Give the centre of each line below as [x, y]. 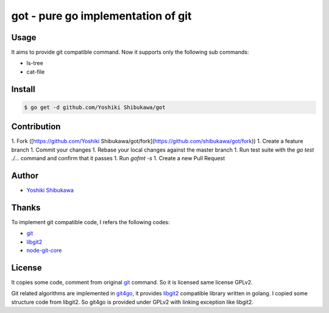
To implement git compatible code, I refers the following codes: [90, 222]
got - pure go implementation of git [101, 16]
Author [25, 176]
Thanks [26, 207]
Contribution [36, 127]
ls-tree [35, 63]
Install [23, 89]
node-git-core [44, 250]
